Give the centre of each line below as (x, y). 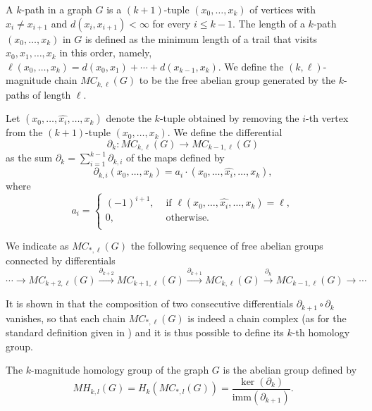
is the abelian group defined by (290, 370)
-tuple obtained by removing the (229, 118)
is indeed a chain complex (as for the (267, 318)
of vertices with (283, 9)
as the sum (29, 158)
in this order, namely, (106, 53)
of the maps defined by (175, 158)
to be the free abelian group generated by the (237, 80)
